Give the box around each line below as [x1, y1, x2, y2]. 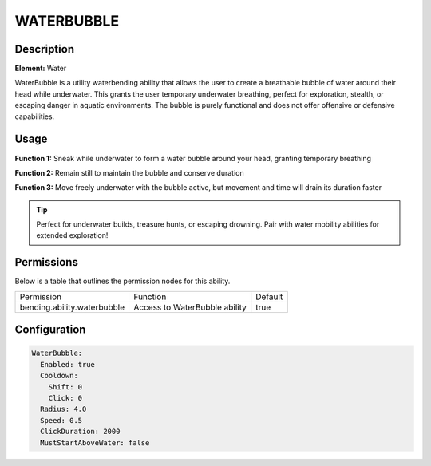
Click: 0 [48, 393, 83, 402]
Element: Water [14, 64, 67, 73]
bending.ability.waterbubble [19, 302, 125, 313]
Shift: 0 [48, 382, 83, 391]
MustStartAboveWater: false [40, 438, 150, 447]
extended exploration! [36, 231, 109, 240]
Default [255, 291, 283, 302]
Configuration [14, 323, 86, 337]
